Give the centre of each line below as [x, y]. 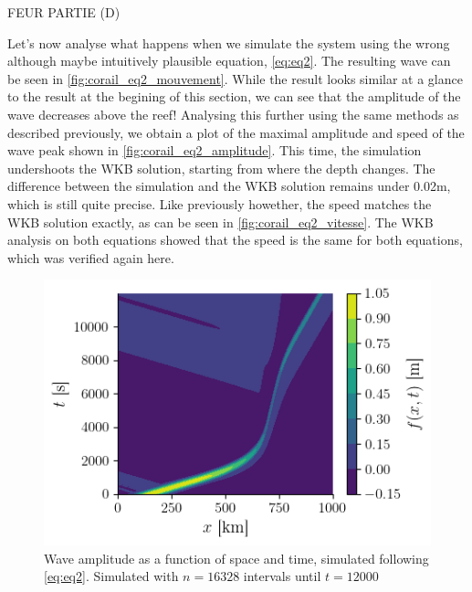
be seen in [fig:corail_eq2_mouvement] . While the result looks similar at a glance [235, 78]
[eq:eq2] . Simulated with [111, 576]
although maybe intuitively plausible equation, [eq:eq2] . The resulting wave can [229, 61]
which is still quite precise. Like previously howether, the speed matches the [220, 203]
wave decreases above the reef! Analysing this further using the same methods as [233, 114]
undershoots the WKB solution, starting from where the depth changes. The [221, 168]
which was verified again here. [91, 257]
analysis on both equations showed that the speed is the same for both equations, [235, 240]
